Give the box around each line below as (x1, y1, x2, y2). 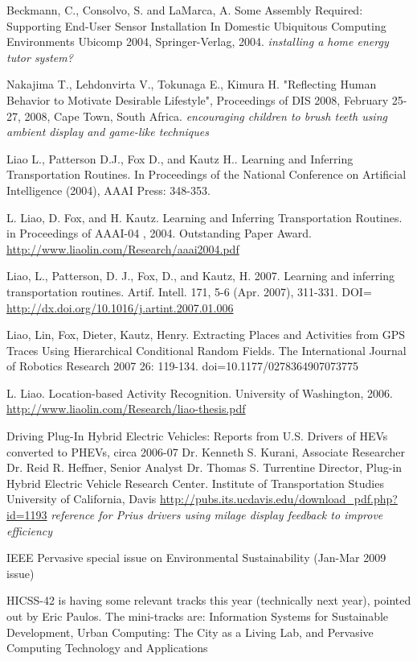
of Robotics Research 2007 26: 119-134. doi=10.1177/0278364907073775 (6, 357, 359, 374)
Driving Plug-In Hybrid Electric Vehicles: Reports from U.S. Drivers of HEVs (6, 428, 388, 444)
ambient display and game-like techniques (6, 123, 209, 140)
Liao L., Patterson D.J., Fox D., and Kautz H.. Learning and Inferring (6, 150, 354, 167)
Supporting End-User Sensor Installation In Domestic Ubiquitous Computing (6, 17, 386, 34)
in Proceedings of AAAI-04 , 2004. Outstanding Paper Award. (6, 225, 312, 242)
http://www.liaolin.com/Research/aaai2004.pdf (6, 240, 239, 257)
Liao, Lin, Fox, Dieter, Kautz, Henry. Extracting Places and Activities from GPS (6, 326, 406, 343)
